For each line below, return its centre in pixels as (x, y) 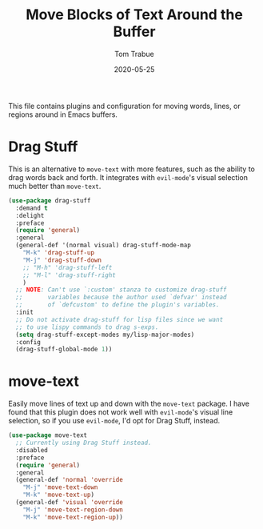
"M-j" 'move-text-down (60, 487)
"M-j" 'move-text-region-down (73, 510)
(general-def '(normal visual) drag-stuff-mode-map (104, 246)
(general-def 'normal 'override (70, 480)
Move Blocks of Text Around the (134, 15)
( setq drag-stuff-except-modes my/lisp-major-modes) (105, 335)
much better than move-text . (55, 186)
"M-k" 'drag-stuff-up (58, 253)
